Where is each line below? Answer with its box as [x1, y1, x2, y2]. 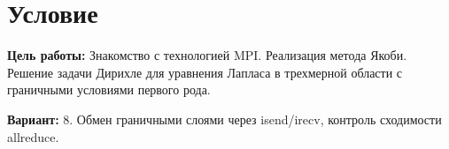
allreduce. [7, 127, 59, 145]
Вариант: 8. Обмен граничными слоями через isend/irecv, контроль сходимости [7, 109, 442, 128]
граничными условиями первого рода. [7, 80, 211, 99]
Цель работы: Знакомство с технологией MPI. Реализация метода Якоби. [7, 46, 407, 64]
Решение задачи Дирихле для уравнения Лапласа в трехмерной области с [7, 63, 403, 81]
